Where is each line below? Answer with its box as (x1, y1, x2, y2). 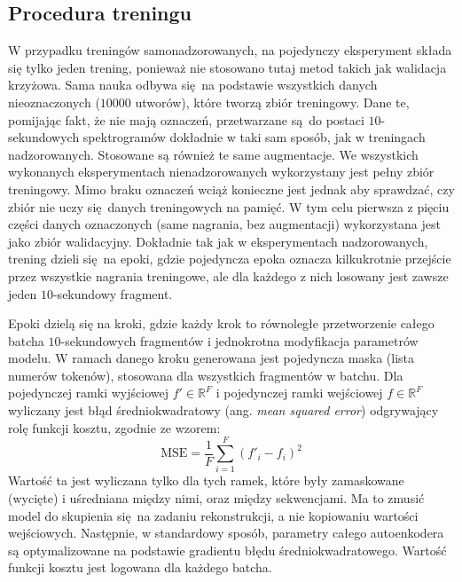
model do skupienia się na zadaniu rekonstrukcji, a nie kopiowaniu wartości (8, 506, 419, 524)
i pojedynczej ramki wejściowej (215, 383, 383, 402)
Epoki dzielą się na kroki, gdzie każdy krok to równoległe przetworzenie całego (8, 314, 435, 333)
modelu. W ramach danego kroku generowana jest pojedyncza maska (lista (8, 349, 415, 367)
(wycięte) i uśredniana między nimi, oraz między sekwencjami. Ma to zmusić (8, 488, 425, 507)
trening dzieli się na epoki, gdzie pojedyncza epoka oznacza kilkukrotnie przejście (8, 249, 451, 268)
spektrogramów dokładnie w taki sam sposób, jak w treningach (82, 128, 426, 146)
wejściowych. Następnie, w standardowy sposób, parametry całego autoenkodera (8, 523, 444, 542)
